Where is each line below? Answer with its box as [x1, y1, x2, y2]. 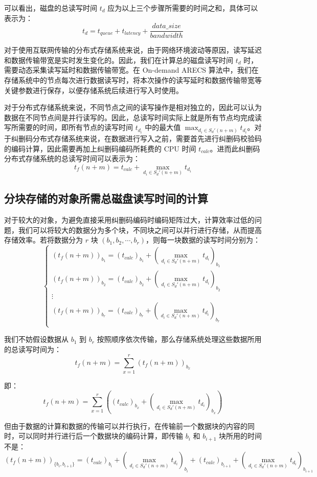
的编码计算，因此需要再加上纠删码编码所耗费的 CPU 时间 [4, 143, 196, 154]
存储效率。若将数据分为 [4, 234, 83, 245]
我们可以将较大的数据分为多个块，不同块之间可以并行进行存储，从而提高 [18, 224, 262, 235]
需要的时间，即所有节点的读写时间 [18, 122, 133, 133]
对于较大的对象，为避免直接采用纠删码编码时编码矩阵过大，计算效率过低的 [4, 214, 255, 225]
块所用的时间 [219, 430, 262, 441]
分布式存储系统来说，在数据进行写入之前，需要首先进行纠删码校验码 [32, 133, 262, 143]
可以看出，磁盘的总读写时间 [4, 3, 97, 13]
